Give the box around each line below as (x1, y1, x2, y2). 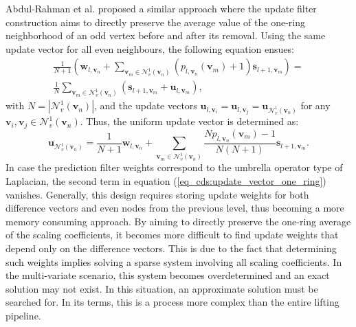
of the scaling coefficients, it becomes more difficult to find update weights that (5, 227, 339, 242)
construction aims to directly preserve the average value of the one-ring (5, 14, 305, 29)
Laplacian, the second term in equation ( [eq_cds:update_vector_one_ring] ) (5, 174, 326, 188)
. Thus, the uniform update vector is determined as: (80, 114, 299, 128)
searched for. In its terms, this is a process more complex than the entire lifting (5, 295, 340, 309)
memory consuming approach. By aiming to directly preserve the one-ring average (5, 214, 351, 228)
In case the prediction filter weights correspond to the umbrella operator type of (5, 160, 343, 174)
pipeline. (5, 308, 41, 322)
